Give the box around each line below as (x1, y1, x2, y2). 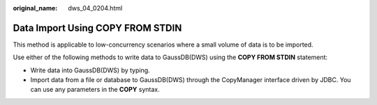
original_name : (13, 4, 58, 12)
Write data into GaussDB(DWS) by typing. (30, 66, 150, 74)
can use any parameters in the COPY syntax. (30, 86, 160, 94)
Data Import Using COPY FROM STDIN (13, 22, 182, 34)
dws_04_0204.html (68, 4, 123, 12)
